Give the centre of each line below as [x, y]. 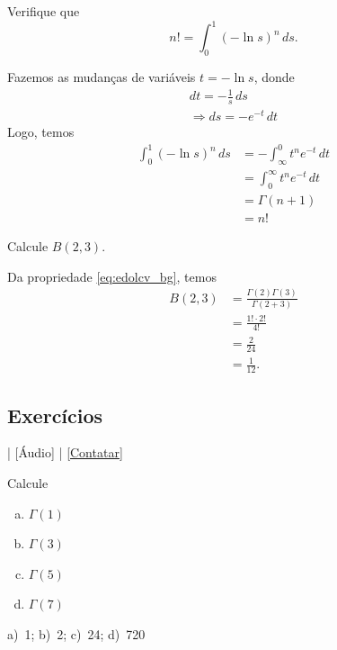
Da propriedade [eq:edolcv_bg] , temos [112, 276]
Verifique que [44, 11]
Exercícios [55, 415]
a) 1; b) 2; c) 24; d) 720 [76, 634]
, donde [274, 76]
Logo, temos [41, 131]
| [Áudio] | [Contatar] [65, 452]
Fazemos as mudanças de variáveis [102, 76]
